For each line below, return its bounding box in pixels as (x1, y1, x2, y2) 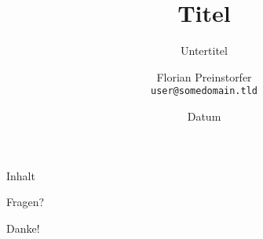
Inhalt (6, 167, 35, 183)
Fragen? (6, 194, 45, 210)
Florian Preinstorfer (156, 68, 252, 85)
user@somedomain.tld (150, 85, 258, 97)
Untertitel (181, 42, 228, 59)
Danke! (6, 219, 40, 236)
